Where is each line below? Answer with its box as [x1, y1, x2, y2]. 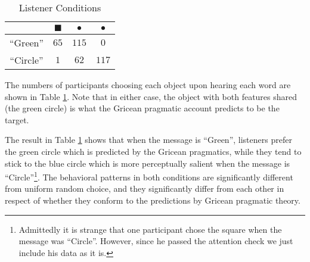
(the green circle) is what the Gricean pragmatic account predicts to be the [5, 102, 280, 114]
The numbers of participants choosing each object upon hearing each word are [5, 79, 291, 91]
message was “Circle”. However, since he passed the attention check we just [18, 235, 293, 247]
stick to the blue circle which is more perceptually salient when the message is [5, 157, 290, 169]
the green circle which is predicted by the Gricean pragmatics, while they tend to [5, 145, 302, 157]
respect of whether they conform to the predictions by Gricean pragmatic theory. [5, 194, 300, 206]
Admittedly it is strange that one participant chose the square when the [18, 223, 282, 235]
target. [5, 113, 29, 126]
